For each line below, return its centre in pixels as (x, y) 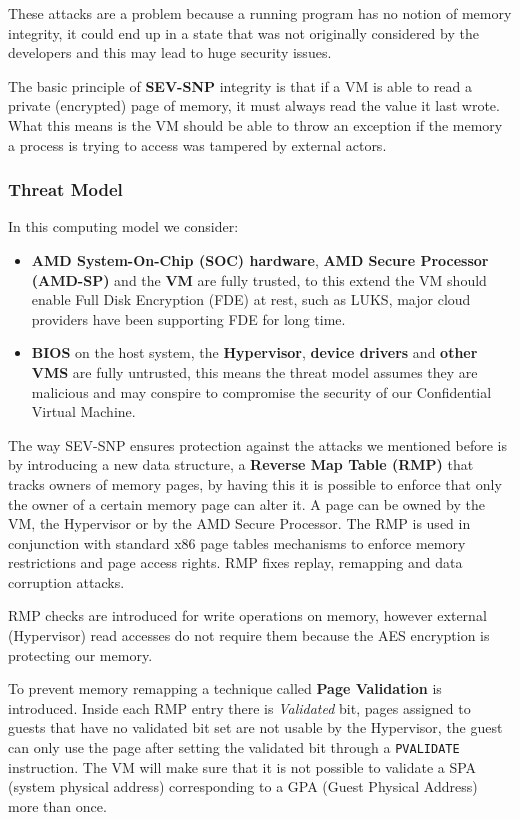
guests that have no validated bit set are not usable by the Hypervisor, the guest (255, 727)
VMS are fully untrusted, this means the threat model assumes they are (254, 371)
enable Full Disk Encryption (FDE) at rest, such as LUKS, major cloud (251, 299)
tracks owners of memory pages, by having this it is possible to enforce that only (255, 483)
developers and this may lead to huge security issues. (170, 52)
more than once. (57, 805)
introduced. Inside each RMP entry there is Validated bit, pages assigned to (239, 707)
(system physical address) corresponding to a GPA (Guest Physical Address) (243, 786)
